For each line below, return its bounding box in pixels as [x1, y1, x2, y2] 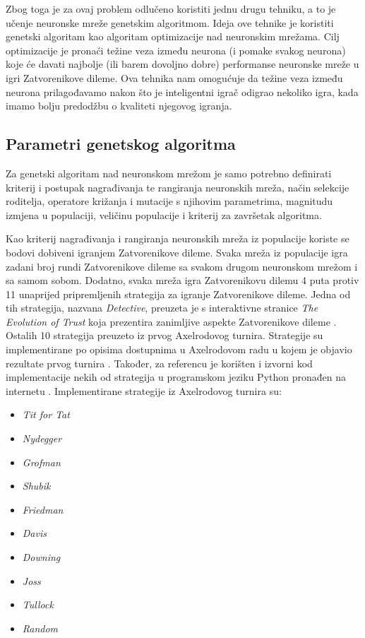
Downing [22, 550, 61, 565]
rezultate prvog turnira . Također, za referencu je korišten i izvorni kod [6, 355, 313, 370]
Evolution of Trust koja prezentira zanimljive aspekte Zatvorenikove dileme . [6, 314, 337, 329]
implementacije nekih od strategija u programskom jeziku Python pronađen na [6, 370, 346, 384]
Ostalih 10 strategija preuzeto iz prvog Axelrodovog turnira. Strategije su [6, 328, 323, 343]
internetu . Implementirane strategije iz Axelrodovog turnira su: [6, 383, 282, 398]
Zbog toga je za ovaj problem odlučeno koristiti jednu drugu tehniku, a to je [6, 1, 336, 16]
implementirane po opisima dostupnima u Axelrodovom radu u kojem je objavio [6, 342, 352, 357]
